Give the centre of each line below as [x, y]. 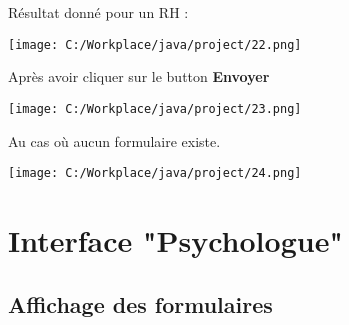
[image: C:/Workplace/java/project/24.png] [155, 173]
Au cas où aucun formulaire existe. [114, 140]
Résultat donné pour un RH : [98, 12]
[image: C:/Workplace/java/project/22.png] [155, 44]
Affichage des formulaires [140, 303]
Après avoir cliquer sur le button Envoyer [139, 76]
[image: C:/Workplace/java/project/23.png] [155, 108]
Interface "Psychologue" [175, 239]
